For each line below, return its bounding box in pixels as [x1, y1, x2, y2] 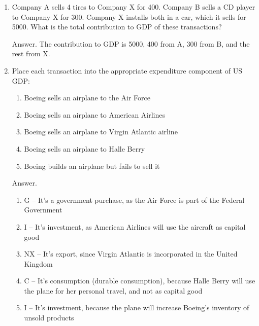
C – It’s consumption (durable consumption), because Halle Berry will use [24, 275, 255, 286]
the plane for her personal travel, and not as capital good [24, 285, 203, 296]
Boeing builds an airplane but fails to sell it [24, 160, 160, 171]
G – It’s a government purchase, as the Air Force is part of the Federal [24, 194, 245, 205]
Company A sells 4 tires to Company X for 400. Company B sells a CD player [12, 2, 255, 12]
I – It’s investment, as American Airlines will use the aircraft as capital [24, 221, 246, 232]
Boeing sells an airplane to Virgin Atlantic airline [24, 126, 178, 137]
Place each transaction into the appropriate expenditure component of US [12, 65, 242, 76]
